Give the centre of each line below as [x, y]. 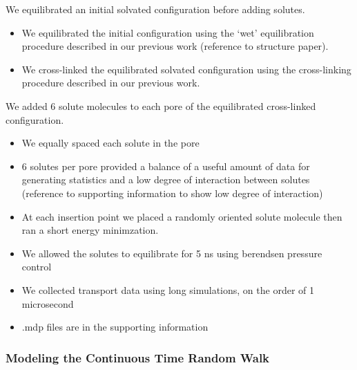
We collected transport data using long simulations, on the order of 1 [168, 289]
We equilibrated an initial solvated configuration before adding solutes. [155, 9]
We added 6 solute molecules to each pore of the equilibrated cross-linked [161, 105]
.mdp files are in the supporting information [115, 327]
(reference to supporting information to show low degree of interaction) [172, 193]
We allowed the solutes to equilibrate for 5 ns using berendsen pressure [172, 253]
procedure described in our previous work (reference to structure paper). [175, 46]
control [37, 267]
